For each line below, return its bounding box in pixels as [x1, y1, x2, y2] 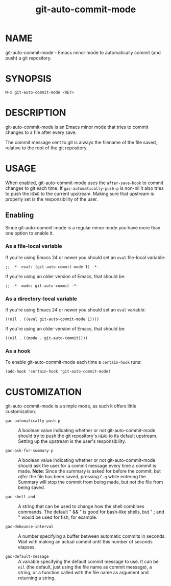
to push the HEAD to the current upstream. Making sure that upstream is [5, 190, 154, 197]
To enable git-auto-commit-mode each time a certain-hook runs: [5, 359, 142, 365]
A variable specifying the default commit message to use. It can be [18, 558, 159, 565]
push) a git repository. [5, 55, 52, 61]
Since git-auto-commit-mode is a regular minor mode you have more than [5, 224, 161, 230]
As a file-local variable [5, 243, 62, 250]
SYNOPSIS [5, 73, 52, 85]
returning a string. [18, 575, 56, 581]
